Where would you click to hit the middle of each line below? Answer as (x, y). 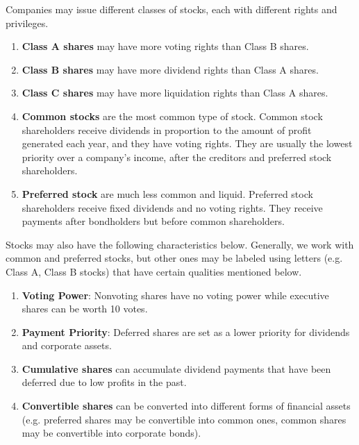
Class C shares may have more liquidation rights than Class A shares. (175, 93)
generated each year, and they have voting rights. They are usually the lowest (187, 143)
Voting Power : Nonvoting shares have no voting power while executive (175, 295)
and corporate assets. (67, 345)
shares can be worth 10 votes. (85, 309)
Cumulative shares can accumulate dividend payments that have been (176, 368)
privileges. (27, 23)
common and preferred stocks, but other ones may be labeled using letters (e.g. (174, 258)
